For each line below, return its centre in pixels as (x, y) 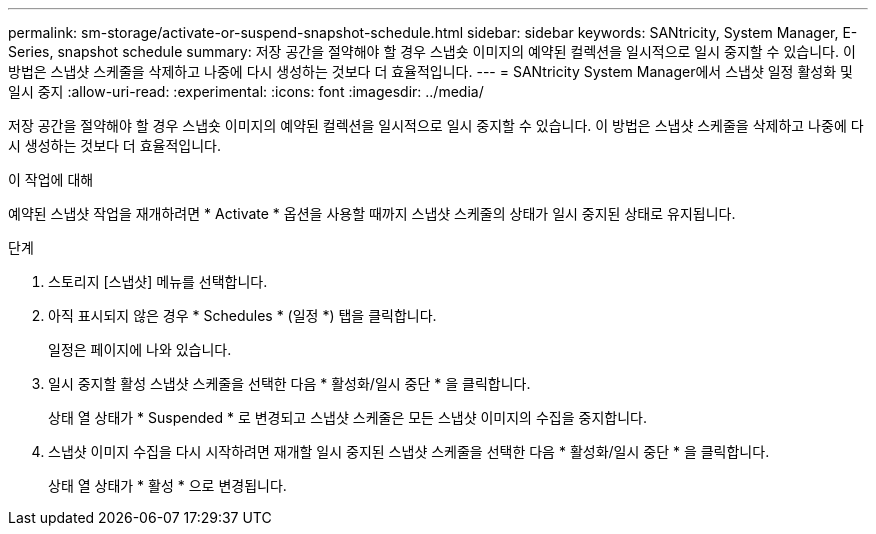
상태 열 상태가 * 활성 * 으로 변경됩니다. (167, 485)
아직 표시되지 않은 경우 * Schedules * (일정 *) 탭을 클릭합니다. (242, 315)
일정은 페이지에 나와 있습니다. (140, 349)
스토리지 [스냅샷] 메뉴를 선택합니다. (158, 281)
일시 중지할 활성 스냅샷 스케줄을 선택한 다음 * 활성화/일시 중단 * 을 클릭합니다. (289, 383)
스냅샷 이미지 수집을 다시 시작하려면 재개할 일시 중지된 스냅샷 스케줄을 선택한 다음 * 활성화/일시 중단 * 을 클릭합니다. (409, 451)
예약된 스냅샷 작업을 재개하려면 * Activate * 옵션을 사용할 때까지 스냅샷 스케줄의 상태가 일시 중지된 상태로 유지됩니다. (372, 213)
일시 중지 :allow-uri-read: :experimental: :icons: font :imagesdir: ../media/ (246, 91)
